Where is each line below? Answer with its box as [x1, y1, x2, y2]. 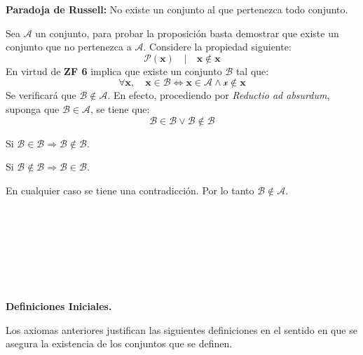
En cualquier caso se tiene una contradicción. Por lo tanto [6, 182, 254, 197]
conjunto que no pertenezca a [6, 39, 132, 54]
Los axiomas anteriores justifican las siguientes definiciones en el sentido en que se [6, 322, 357, 337]
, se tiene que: [90, 101, 150, 116]
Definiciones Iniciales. [6, 298, 112, 313]
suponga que [6, 101, 60, 116]
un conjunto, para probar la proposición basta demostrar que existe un [35, 25, 339, 40]
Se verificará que [6, 88, 76, 102]
